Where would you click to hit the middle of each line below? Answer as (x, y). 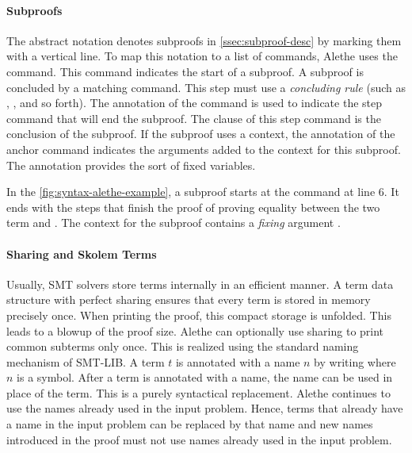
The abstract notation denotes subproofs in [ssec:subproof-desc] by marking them (204, 40)
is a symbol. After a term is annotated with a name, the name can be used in (205, 377)
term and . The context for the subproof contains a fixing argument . (174, 223)
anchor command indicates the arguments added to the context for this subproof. (204, 149)
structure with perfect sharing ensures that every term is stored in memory (189, 299)
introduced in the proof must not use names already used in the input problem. (199, 439)
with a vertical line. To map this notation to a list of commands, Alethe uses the (202, 56)
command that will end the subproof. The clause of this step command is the (194, 118)
